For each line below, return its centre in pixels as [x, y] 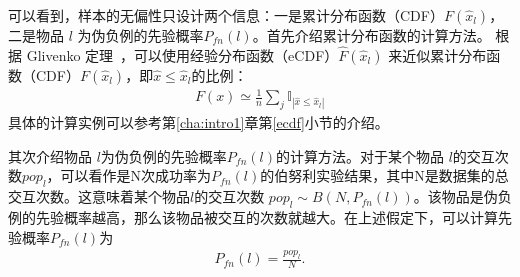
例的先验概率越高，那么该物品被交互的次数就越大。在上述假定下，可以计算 [253, 216]
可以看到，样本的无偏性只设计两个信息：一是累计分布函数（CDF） [226, 15]
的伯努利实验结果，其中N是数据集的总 [384, 175]
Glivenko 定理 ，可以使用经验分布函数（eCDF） [182, 54]
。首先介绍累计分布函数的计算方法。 [371, 35]
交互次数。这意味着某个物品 [99, 196]
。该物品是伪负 [462, 196]
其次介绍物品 [50, 155]
